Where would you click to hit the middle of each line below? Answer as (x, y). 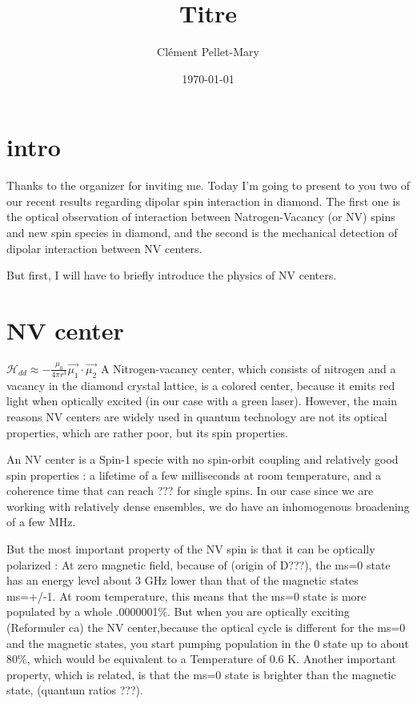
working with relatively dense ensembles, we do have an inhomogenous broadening (208, 506)
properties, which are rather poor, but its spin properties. (147, 432)
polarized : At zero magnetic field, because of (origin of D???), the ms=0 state (198, 564)
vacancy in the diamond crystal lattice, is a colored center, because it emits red (201, 385)
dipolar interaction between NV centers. (104, 248)
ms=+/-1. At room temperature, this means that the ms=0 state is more (186, 595)
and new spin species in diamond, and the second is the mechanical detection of (202, 233)
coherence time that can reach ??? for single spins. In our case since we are (190, 491)
